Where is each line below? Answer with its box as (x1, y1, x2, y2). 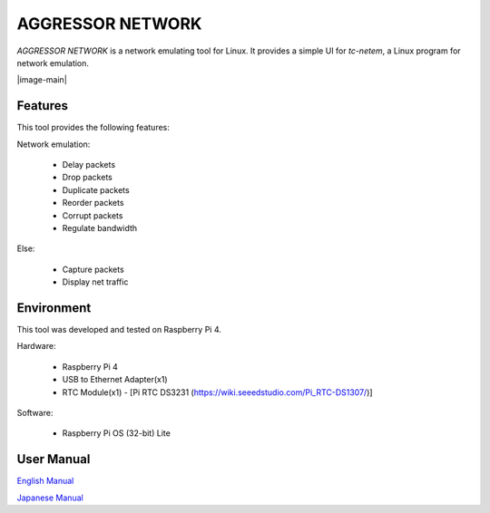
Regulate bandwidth (62, 222, 138, 233)
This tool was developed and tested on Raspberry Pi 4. (16, 324, 222, 335)
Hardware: (16, 341, 56, 352)
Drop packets (62, 172, 113, 183)
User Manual (16, 451, 91, 467)
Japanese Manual (16, 492, 83, 503)
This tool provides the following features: (16, 122, 170, 133)
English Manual (16, 476, 74, 487)
